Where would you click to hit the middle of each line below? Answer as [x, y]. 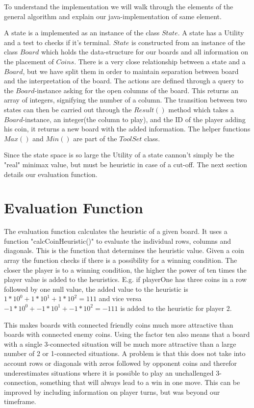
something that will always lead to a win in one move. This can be [140, 382]
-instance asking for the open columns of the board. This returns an [137, 90]
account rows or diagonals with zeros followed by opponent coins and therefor [120, 363]
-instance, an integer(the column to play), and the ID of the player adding [134, 119]
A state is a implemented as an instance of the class [82, 33]
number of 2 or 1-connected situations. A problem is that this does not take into [125, 353]
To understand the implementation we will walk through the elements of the [119, 6]
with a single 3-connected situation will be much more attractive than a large [120, 344]
